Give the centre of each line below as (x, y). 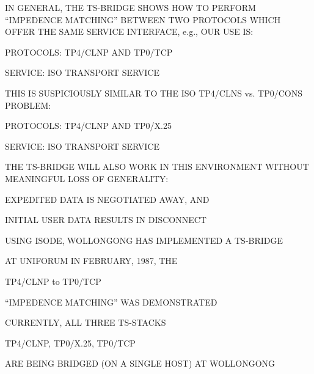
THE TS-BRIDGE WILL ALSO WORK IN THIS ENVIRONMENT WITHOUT (157, 167)
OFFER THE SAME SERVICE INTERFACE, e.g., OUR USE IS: (129, 31)
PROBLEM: (28, 105)
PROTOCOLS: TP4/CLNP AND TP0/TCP (89, 52)
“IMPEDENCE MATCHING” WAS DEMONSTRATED (111, 302)
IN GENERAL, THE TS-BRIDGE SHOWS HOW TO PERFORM (130, 7)
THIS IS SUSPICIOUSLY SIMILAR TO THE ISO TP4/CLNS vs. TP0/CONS (154, 93)
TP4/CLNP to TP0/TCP (53, 281)
